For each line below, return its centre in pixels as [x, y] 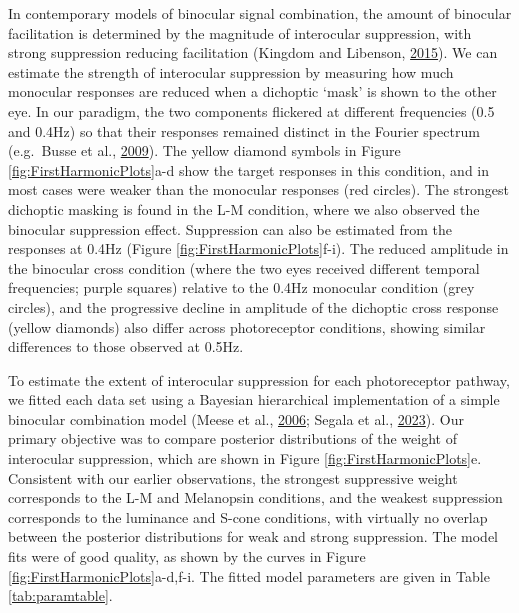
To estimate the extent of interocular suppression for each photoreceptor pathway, [259, 379]
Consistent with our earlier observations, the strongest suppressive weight [233, 477]
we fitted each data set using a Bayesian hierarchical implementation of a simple [254, 399]
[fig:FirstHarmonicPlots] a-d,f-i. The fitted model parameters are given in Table [249, 575]
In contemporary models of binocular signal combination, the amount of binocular [260, 13]
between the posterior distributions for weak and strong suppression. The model [253, 536]
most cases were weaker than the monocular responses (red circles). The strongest [258, 189]
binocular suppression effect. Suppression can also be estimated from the [230, 228]
